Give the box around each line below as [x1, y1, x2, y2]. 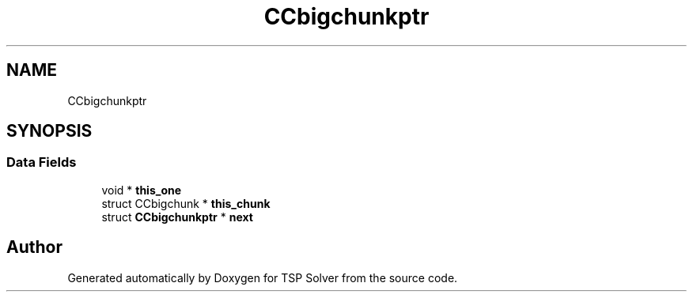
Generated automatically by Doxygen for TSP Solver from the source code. [67, 270, 458, 285]
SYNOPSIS [6, 121, 93, 141]
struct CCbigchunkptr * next [101, 209, 253, 224]
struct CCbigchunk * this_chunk [101, 196, 271, 210]
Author [6, 237, 62, 258]
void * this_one [101, 183, 182, 197]
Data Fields [6, 154, 77, 171]
